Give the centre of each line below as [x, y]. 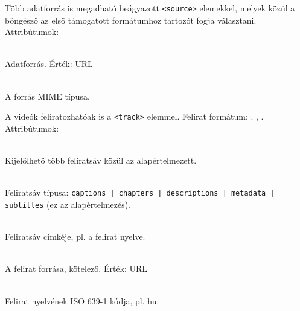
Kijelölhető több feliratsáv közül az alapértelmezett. [101, 160]
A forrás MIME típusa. [47, 96]
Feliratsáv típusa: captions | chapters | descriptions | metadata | [140, 192]
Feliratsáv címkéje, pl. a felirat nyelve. [75, 236]
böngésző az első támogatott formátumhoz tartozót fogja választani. [131, 20]
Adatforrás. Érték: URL [49, 64]
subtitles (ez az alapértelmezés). [68, 204]
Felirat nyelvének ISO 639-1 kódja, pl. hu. [82, 300]
